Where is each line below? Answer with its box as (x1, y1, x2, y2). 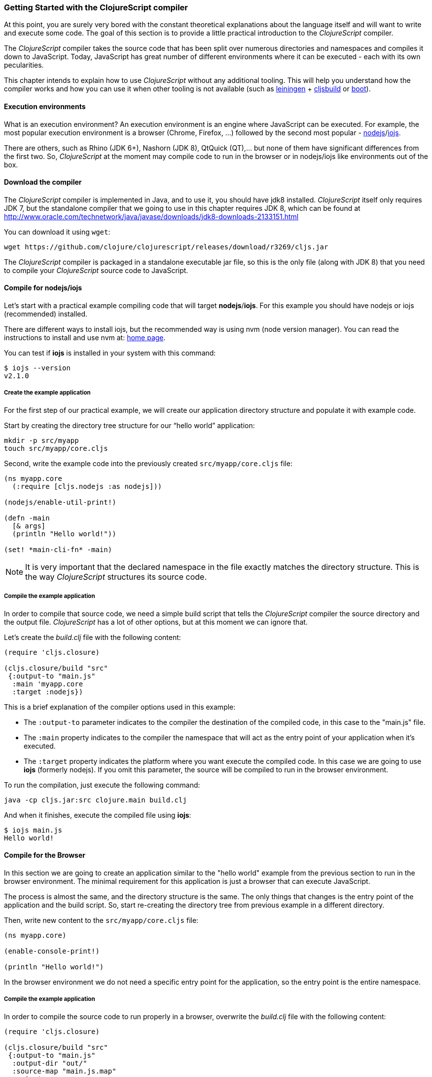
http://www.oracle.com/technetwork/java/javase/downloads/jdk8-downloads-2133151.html (4, 212, 299, 221)
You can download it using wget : (4, 227, 110, 236)
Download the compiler (4, 178, 82, 187)
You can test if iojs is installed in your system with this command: (4, 349, 216, 358)
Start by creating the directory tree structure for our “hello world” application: (4, 421, 255, 430)
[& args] (12, 521, 46, 530)
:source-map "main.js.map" (12, 1067, 116, 1075)
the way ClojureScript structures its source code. (25, 571, 207, 582)
